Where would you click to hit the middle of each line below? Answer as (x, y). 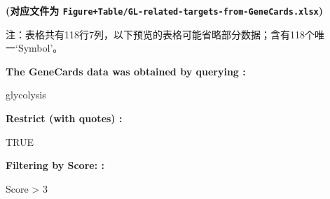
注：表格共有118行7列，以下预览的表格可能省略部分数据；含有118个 (160, 34)
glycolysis (26, 95)
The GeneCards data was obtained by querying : (126, 71)
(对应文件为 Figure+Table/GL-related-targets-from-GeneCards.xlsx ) (164, 10)
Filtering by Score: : (55, 165)
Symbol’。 (40, 48)
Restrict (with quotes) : (64, 118)
